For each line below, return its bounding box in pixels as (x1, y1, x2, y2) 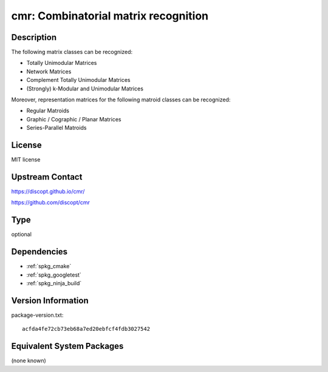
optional (11, 231, 32, 238)
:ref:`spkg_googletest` (26, 271, 81, 279)
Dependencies (11, 246, 68, 257)
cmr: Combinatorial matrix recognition (11, 9, 209, 22)
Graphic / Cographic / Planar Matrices (26, 115, 121, 123)
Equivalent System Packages (11, 341, 124, 351)
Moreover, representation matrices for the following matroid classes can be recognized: (11, 96, 231, 103)
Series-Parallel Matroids (26, 124, 87, 132)
